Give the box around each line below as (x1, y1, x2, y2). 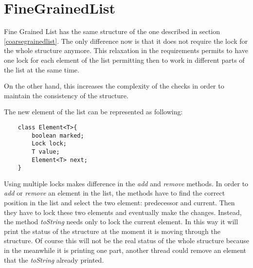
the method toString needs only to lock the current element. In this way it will (4, 216, 238, 227)
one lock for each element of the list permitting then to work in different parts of (4, 54, 245, 65)
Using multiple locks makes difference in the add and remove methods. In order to (4, 178, 249, 188)
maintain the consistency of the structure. (4, 90, 128, 100)
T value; (32, 148, 60, 155)
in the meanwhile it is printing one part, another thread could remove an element (4, 245, 247, 255)
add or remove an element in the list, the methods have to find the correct (4, 188, 225, 198)
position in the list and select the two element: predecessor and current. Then (4, 197, 235, 207)
